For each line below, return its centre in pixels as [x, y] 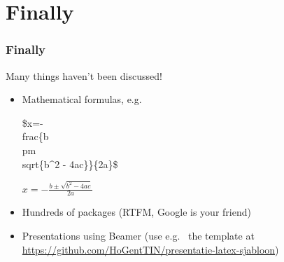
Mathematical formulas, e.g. [82, 99]
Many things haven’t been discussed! [84, 75]
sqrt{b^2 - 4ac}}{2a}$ [70, 164]
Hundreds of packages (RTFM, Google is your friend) [136, 212]
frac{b [35, 136]
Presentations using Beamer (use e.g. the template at [138, 235]
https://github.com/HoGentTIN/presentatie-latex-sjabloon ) [150, 249]
